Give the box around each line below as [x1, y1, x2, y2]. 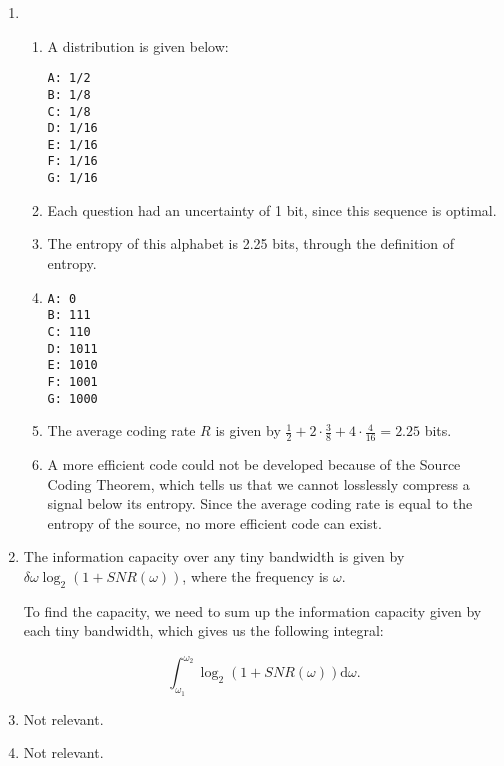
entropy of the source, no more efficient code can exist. [47, 512, 382, 533]
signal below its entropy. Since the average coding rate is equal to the [47, 493, 473, 514]
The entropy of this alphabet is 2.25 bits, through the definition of [47, 233, 454, 254]
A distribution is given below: [47, 35, 229, 56]
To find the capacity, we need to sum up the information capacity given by [23, 600, 482, 621]
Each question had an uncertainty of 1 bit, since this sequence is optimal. [47, 199, 497, 220]
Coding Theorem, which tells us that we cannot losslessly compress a [47, 473, 470, 494]
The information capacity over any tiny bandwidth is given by [23, 546, 405, 567]
